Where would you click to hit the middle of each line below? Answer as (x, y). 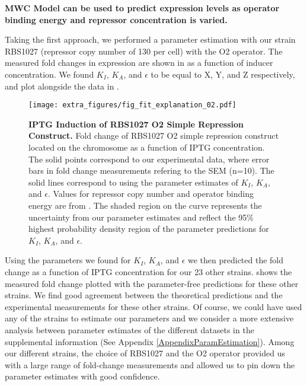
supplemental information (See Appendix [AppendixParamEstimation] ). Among (150, 341)
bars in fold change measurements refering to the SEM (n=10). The (151, 170)
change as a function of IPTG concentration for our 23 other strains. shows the (148, 271)
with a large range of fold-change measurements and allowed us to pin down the (150, 364)
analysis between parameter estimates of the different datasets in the (129, 329)
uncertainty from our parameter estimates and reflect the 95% (141, 217)
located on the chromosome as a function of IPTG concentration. (147, 147)
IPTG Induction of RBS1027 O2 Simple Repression (136, 124)
